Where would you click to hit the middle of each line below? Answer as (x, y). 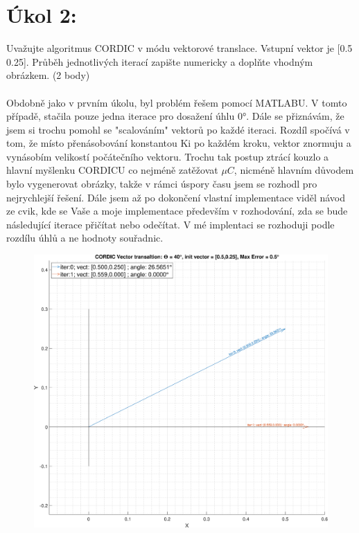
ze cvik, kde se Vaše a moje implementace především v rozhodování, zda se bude (177, 211)
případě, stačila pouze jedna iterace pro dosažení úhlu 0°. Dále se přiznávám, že (175, 116)
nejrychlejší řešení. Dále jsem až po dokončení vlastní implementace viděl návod (176, 197)
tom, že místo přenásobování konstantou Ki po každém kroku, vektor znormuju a (179, 143)
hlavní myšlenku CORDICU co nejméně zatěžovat (112, 170)
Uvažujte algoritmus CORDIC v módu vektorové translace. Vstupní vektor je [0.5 (179, 48)
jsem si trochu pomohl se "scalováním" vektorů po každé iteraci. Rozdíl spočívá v (178, 129)
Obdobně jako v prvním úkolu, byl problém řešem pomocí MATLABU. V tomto (177, 102)
